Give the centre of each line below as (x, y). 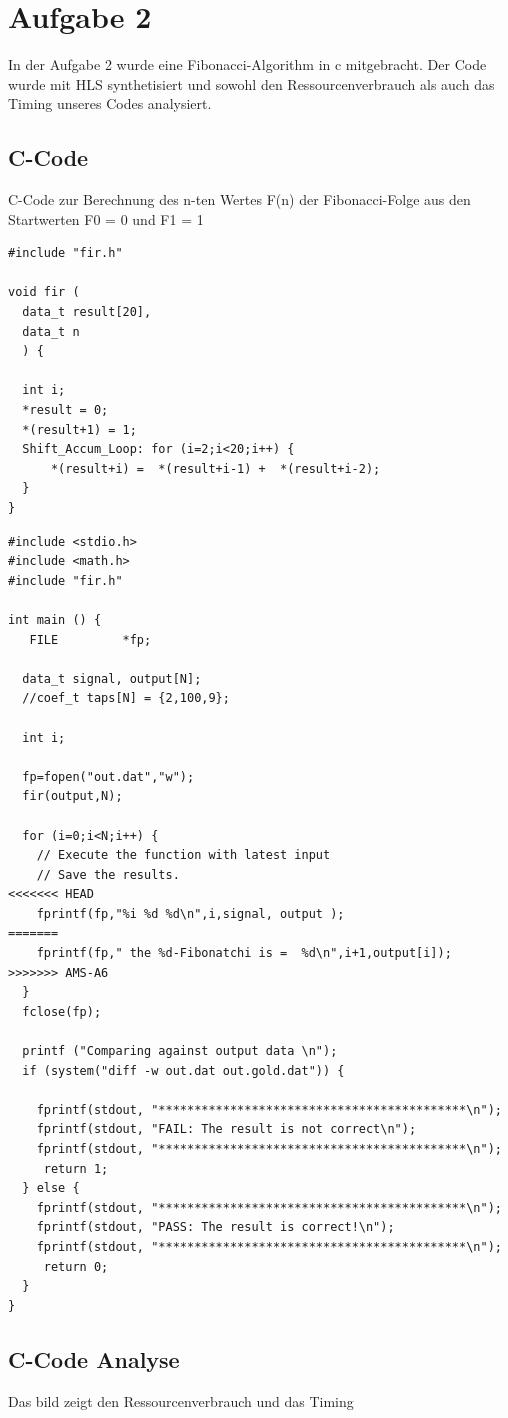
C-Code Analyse (94, 1358)
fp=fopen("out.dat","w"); (108, 776)
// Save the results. (108, 874)
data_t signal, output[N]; (112, 678)
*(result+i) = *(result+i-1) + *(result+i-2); (215, 468)
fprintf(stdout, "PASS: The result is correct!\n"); (215, 1227)
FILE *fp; (90, 639)
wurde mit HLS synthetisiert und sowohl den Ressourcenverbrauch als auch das (251, 83)
